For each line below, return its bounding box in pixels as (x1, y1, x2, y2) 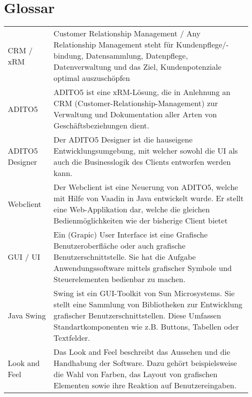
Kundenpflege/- (176, 39, 229, 50)
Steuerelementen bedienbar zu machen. (53, 273, 186, 285)
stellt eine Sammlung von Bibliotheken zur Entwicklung (53, 299, 243, 310)
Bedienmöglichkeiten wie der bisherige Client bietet (53, 215, 228, 226)
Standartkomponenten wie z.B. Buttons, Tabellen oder (53, 321, 239, 333)
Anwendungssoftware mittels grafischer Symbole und (53, 262, 232, 274)
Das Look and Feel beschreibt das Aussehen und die (53, 346, 230, 358)
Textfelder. (53, 332, 90, 344)
